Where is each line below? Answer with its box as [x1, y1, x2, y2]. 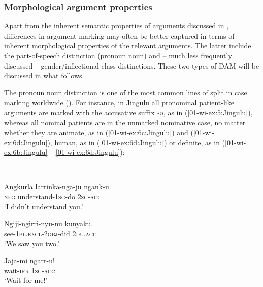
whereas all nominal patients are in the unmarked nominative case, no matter [4, 117, 246, 127]
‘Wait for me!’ [4, 275, 48, 285]
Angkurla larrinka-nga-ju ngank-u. [4, 181, 111, 192]
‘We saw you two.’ [4, 238, 59, 248]
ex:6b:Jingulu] [4, 147, 48, 157]
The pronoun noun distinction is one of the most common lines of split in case [4, 87, 247, 98]
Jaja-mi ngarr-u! [4, 255, 55, 266]
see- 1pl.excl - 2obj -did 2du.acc [4, 228, 97, 238]
